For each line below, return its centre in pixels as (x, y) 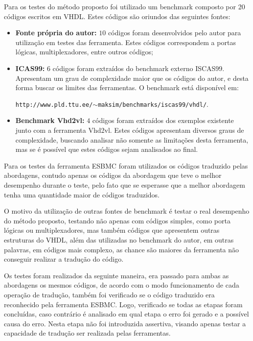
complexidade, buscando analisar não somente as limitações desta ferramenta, (132, 139)
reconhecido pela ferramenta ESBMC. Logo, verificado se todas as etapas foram (123, 304)
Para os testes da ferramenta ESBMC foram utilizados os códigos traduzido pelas (126, 165)
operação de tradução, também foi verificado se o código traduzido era (109, 294)
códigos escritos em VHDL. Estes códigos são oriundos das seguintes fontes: (117, 16)
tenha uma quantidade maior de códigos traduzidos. (82, 194)
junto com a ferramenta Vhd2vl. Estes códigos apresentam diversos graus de (130, 130)
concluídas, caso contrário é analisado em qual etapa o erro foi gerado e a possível (126, 314)
